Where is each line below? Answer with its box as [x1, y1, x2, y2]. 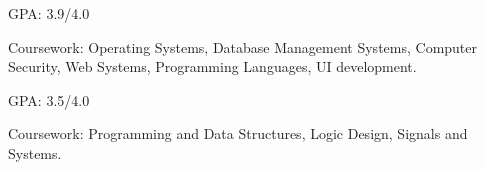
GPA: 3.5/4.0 [8, 89, 90, 110]
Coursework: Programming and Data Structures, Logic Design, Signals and [8, 123, 468, 144]
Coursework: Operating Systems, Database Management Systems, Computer [8, 36, 478, 57]
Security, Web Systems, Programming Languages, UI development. [8, 56, 417, 77]
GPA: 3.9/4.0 [8, 3, 90, 23]
